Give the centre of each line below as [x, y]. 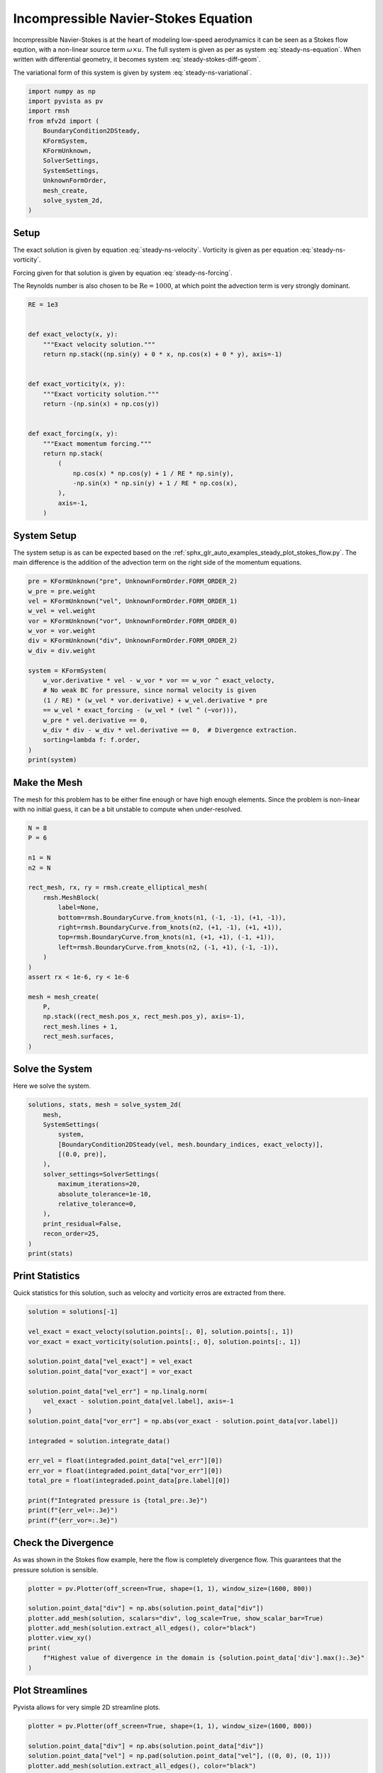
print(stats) [51, 1253]
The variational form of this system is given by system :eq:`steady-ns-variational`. [132, 72]
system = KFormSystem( [67, 671]
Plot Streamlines [50, 1690]
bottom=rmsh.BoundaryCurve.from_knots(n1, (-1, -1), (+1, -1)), [172, 917]
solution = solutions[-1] [73, 1312]
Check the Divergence [63, 1543]
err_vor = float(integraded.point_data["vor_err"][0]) [125, 1471]
